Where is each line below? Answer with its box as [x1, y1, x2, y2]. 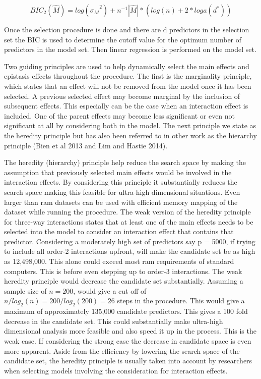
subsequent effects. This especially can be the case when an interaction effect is [4, 100, 248, 111]
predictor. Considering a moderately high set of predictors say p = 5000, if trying [4, 236, 255, 246]
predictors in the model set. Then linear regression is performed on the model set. [4, 44, 256, 55]
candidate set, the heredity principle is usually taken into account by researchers [4, 355, 252, 366]
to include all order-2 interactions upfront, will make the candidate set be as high [4, 246, 255, 256]
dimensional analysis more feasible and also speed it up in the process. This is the [4, 326, 256, 336]
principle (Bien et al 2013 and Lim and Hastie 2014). [4, 140, 168, 150]
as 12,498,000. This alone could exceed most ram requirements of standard [4, 256, 234, 266]
